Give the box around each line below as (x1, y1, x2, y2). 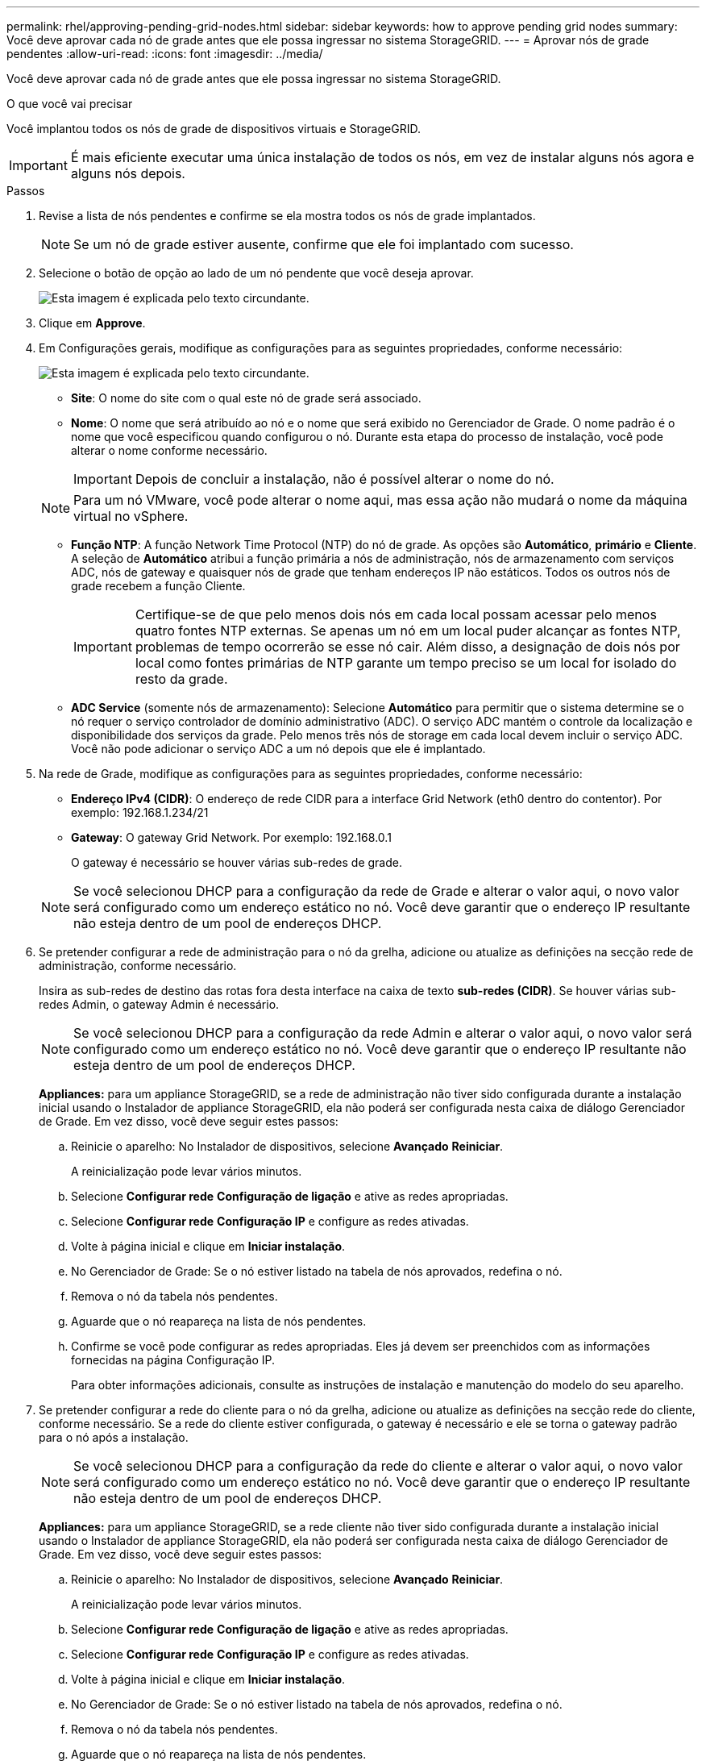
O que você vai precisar (6, 97, 133, 110)
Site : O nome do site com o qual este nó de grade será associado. (71, 391, 422, 405)
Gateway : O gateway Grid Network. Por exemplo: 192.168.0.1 (71, 831, 392, 844)
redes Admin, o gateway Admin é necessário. (39, 997, 280, 1011)
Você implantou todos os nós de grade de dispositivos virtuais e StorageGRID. (6, 122, 421, 135)
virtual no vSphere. (73, 508, 189, 524)
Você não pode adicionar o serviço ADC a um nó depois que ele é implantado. (71, 742, 486, 756)
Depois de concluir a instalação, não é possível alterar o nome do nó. (135, 471, 554, 487)
